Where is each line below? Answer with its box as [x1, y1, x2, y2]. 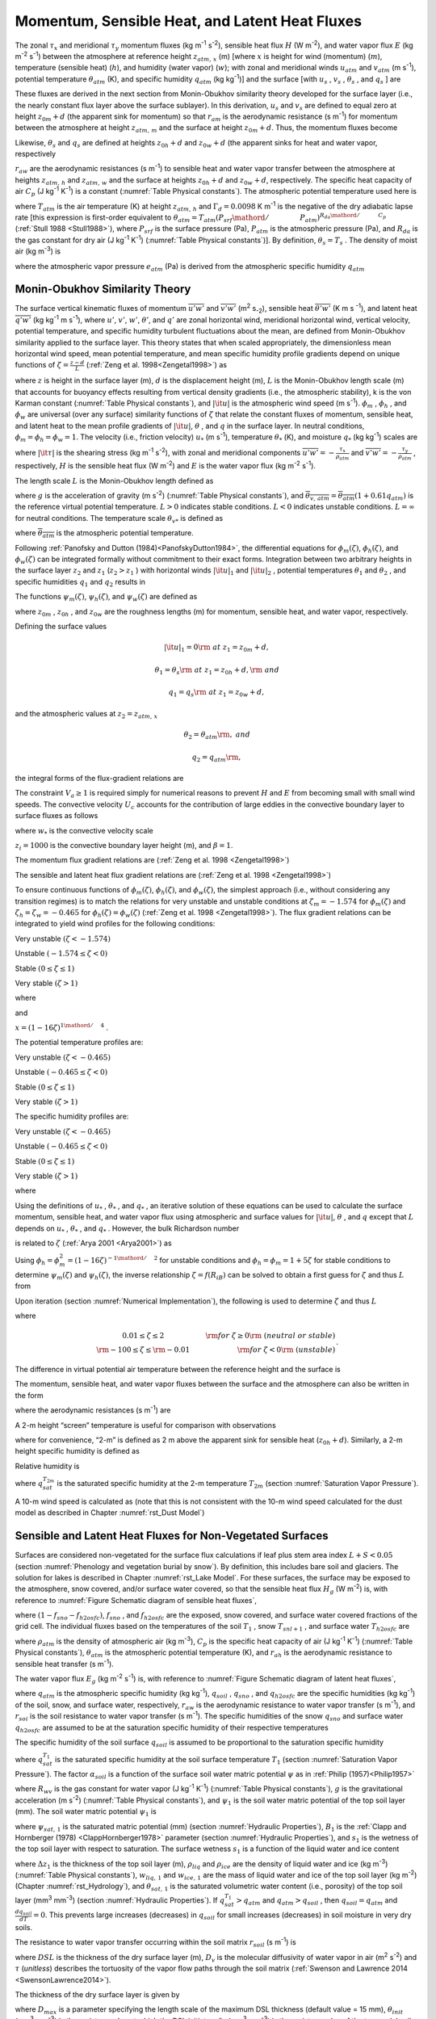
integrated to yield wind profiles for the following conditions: [15, 919, 216, 929]
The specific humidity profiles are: [15, 1111, 129, 1122]
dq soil [15, 1908, 32, 1917]
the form [15, 1390, 44, 1400]
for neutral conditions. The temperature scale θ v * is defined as [15, 513, 224, 525]
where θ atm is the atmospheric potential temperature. [15, 528, 194, 540]
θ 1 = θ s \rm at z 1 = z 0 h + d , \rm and [154, 665, 280, 676]
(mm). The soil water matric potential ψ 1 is [15, 1807, 157, 1818]
